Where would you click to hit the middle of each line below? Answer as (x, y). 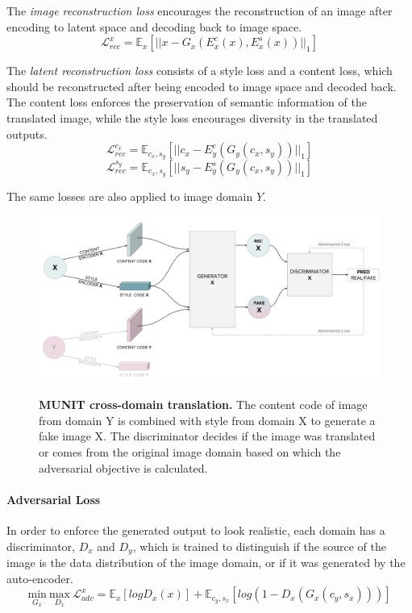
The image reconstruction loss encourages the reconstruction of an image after (200, 10)
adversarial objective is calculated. (123, 467)
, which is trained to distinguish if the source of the (259, 546)
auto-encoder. (40, 578)
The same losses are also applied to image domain (130, 196)
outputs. (27, 133)
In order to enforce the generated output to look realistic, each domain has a (196, 530)
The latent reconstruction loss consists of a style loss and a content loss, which (200, 71)
